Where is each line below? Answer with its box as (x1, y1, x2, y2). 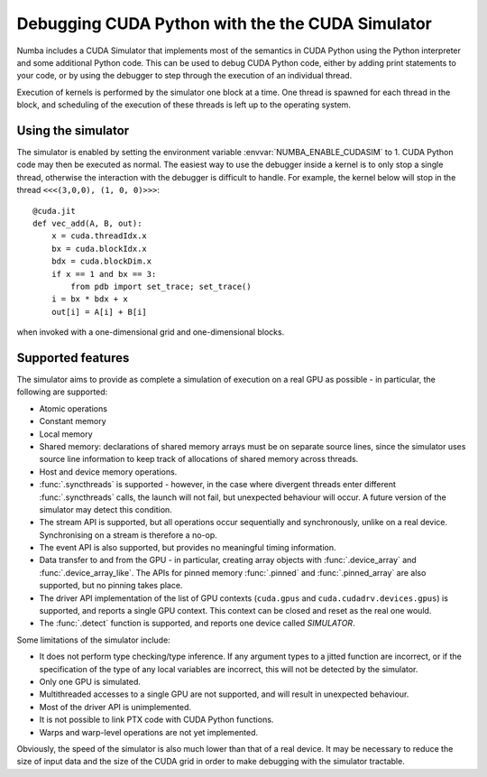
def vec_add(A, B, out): (32, 217, 142, 228)
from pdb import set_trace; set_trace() (70, 281, 252, 291)
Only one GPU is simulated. (39, 676, 142, 687)
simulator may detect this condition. (39, 504, 173, 514)
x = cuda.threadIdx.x (51, 231, 148, 241)
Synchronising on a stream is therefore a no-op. (39, 529, 217, 541)
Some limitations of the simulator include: (16, 634, 170, 645)
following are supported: (16, 386, 108, 397)
